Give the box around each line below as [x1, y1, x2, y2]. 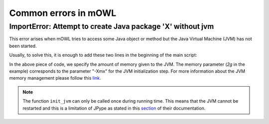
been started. [9, 43, 37, 49]
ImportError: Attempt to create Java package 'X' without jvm [9, 22, 214, 31]
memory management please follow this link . [9, 75, 102, 81]
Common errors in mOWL [9, 7, 117, 18]
